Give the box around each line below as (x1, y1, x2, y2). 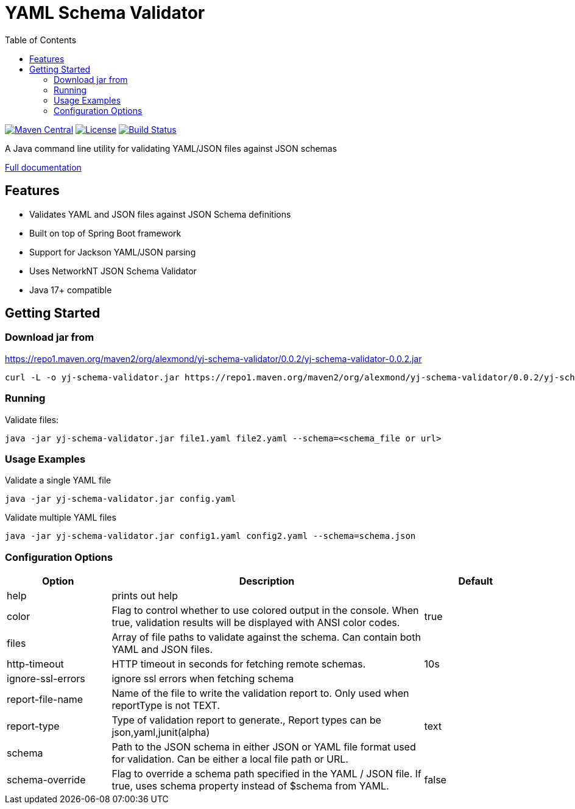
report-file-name (7, 693, 83, 706)
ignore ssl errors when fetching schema (111, 672, 294, 685)
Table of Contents (5, 34, 77, 45)
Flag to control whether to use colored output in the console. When (111, 604, 419, 617)
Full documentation (5, 162, 82, 173)
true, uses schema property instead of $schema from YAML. (111, 780, 389, 793)
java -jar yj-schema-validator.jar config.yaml (5, 494, 236, 504)
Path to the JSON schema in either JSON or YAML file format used (111, 741, 416, 754)
